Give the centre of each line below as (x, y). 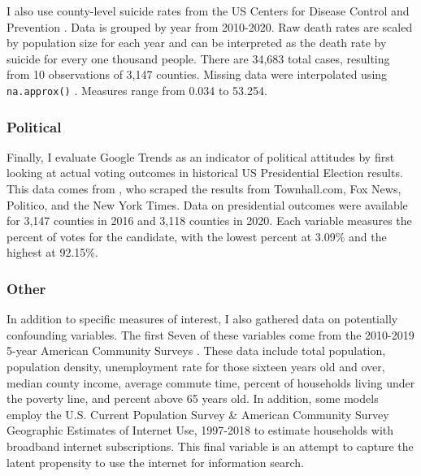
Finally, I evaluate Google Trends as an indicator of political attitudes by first (201, 156)
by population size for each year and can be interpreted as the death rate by (197, 43)
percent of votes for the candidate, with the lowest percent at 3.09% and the (197, 236)
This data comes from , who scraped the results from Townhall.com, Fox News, (204, 189)
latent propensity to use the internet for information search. (156, 462)
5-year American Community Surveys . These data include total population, (196, 351)
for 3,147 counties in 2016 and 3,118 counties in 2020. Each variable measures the (209, 221)
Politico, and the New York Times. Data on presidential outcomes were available (207, 204)
